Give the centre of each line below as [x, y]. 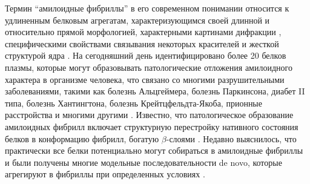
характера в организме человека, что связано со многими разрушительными [145, 79]
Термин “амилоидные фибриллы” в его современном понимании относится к [147, 8]
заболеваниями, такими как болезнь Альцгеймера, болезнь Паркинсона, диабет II [155, 91]
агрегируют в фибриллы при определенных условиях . [105, 174]
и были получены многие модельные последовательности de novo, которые [143, 162]
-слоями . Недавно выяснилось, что [231, 138]
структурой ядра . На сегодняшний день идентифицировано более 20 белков [146, 55]
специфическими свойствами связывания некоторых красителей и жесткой [142, 43]
